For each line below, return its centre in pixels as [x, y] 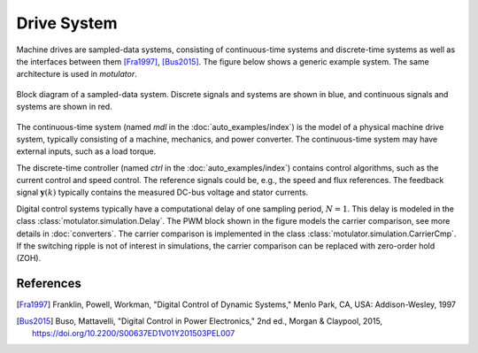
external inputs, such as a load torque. [86, 151]
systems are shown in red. [64, 107]
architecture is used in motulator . [77, 74]
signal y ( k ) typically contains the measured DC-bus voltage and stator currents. [162, 192]
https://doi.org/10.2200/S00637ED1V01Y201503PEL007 [134, 334]
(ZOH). [29, 258]
